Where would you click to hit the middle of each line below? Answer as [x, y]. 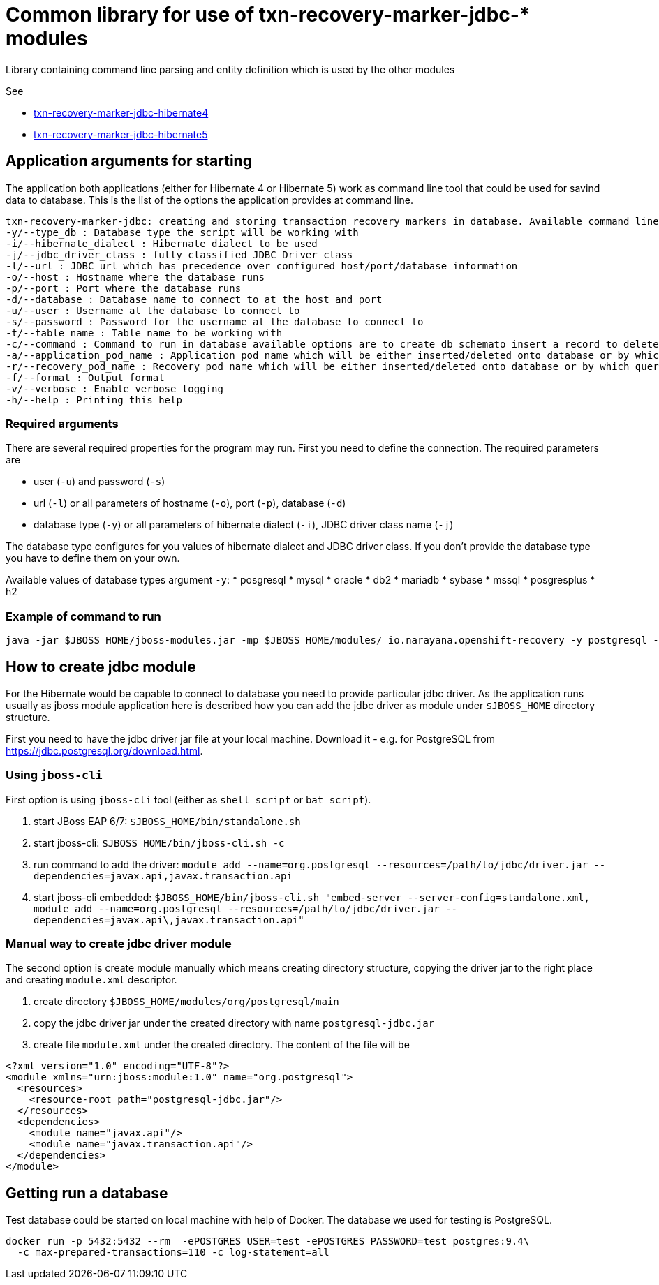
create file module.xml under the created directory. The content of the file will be [222, 1045]
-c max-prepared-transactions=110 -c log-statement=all [173, 1253]
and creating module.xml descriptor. [91, 980]
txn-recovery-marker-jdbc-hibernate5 [121, 134]
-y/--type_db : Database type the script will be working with [182, 232]
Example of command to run [83, 616]
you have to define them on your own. [93, 558]
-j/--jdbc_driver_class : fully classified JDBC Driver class [179, 254]
